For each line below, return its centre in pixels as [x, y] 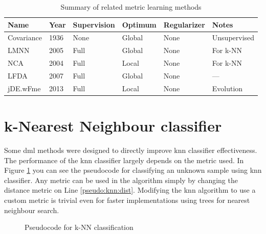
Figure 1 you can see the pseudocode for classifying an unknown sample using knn [133, 170]
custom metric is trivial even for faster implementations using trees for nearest [127, 200]
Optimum [139, 24]
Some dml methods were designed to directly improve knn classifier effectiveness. [131, 150]
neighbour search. [32, 210]
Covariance [25, 37]
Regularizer [184, 24]
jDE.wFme [24, 88]
